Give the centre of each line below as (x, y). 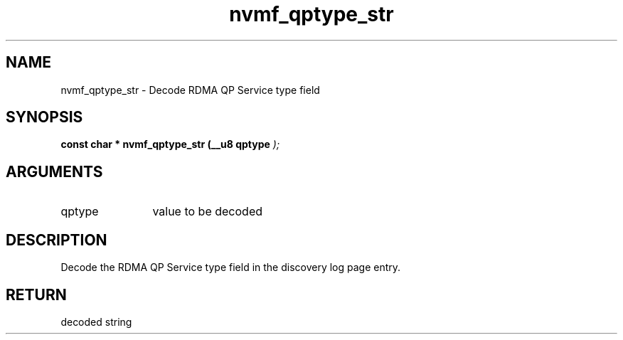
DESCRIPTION (57, 240)
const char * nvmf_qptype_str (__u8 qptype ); (170, 144)
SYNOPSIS (44, 117)
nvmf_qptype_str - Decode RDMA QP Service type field (190, 90)
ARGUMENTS (54, 171)
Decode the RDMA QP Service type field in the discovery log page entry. (231, 267)
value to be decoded (208, 212)
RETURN (36, 294)
